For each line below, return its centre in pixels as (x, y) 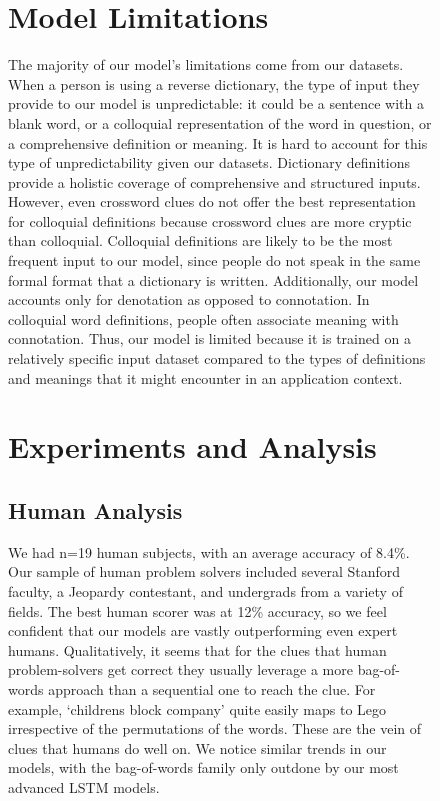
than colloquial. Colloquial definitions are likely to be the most (200, 240)
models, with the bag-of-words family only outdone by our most (203, 767)
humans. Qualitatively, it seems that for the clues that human (197, 649)
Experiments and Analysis (192, 446)
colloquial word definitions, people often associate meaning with (203, 318)
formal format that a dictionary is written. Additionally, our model (213, 279)
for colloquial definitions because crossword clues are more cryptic (210, 220)
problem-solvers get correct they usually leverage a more (180, 669)
